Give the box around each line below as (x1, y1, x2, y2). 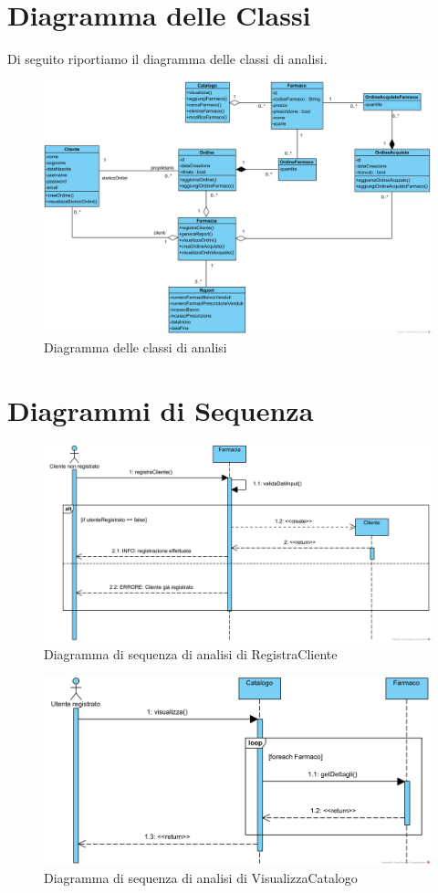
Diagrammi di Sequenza (7, 391, 314, 428)
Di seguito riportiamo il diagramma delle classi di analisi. (7, 49, 328, 68)
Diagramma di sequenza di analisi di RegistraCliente (44, 645, 338, 664)
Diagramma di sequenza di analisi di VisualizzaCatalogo (44, 868, 358, 888)
